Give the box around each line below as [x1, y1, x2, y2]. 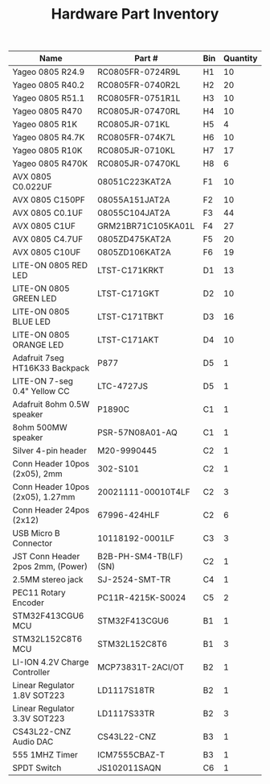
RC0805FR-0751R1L [97, 93, 181, 104]
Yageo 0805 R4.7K [12, 132, 85, 143]
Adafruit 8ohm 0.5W [12, 399, 90, 410]
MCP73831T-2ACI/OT [97, 662, 185, 673]
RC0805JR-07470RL [97, 106, 181, 117]
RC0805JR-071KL [97, 118, 170, 130]
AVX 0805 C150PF [12, 194, 86, 205]
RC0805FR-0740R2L [97, 80, 181, 91]
